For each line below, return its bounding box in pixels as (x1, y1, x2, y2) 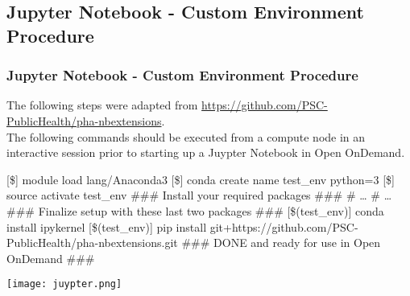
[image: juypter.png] (6, 278, 122, 290)
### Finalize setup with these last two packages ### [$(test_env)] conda (6, 202, 384, 219)
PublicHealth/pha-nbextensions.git (6, 234, 178, 251)
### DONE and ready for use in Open (181, 234, 381, 251)
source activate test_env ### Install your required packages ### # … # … (6, 187, 392, 203)
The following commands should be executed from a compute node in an (6, 128, 366, 145)
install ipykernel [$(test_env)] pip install (6, 218, 207, 235)
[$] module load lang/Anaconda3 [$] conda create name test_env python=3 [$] (6, 171, 395, 187)
